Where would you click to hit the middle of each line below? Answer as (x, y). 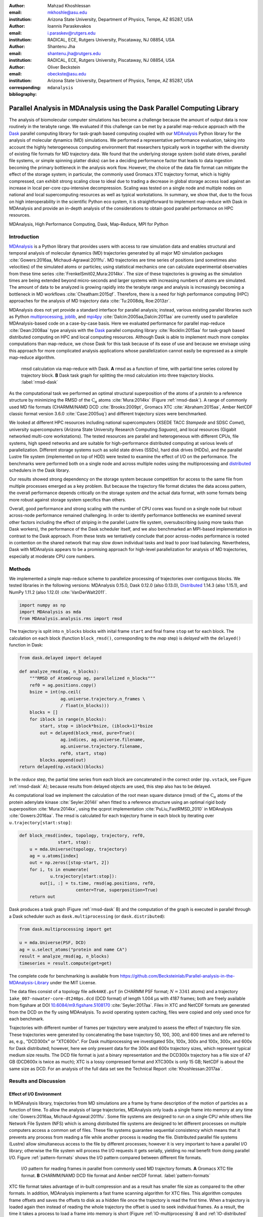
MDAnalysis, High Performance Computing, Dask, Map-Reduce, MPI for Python (89, 224)
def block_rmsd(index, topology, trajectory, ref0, (82, 835)
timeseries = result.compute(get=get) (66, 963)
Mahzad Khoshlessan (69, 6)
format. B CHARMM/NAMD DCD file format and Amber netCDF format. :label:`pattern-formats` (116, 1175)
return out (42, 897)
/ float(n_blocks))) (85, 705)
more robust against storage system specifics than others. (67, 499)
